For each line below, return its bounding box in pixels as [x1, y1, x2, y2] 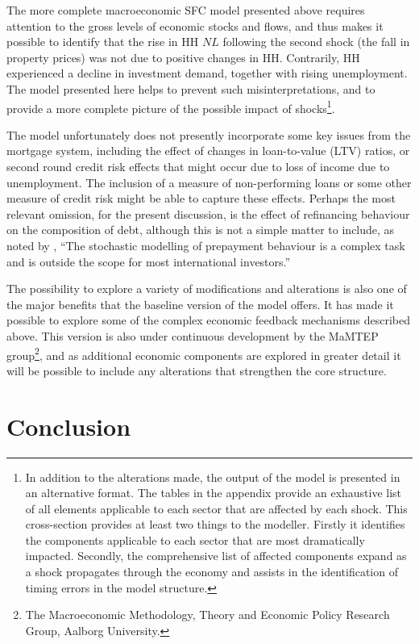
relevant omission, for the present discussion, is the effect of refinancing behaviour [6, 205, 410, 222]
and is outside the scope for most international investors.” [6, 253, 291, 270]
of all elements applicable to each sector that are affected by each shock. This [25, 500, 408, 516]
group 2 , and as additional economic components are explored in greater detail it [6, 344, 401, 363]
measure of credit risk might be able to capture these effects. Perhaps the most [6, 190, 396, 207]
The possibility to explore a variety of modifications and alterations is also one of [6, 280, 407, 297]
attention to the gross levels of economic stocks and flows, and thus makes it [6, 17, 384, 34]
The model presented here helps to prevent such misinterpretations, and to [6, 80, 375, 97]
